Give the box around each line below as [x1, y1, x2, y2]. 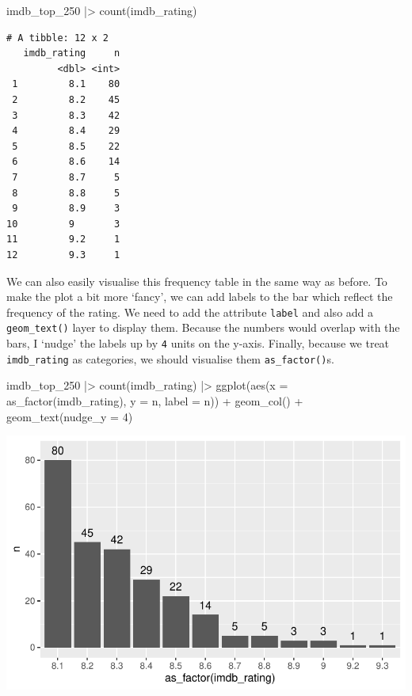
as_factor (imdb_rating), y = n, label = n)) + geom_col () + [6, 392, 303, 409]
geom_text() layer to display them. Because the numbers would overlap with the [6, 319, 400, 336]
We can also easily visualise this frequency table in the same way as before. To [6, 272, 387, 289]
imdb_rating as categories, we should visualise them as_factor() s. [6, 350, 334, 367]
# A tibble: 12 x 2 [6, 32, 109, 44]
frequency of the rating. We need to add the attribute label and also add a [6, 303, 374, 320]
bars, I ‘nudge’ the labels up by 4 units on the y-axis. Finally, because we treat [6, 335, 390, 351]
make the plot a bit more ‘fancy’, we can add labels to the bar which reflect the [6, 288, 393, 305]
